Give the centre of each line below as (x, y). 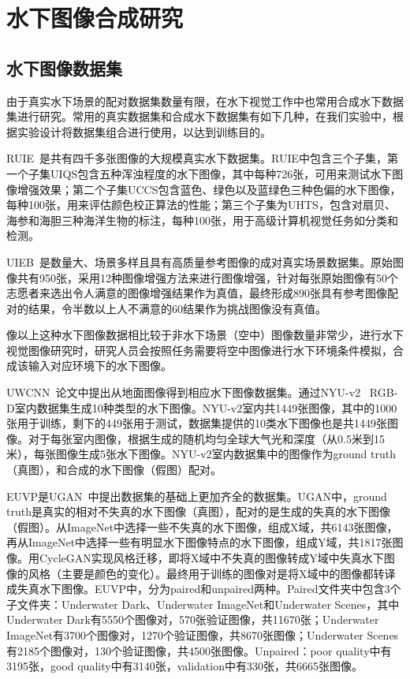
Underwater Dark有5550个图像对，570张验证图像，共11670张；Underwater (193, 619)
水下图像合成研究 (95, 18)
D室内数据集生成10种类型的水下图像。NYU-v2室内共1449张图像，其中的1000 (202, 407)
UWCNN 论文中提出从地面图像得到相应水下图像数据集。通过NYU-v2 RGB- (202, 392)
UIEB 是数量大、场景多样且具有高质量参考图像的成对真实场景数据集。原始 (199, 261)
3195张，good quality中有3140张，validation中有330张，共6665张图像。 (184, 666)
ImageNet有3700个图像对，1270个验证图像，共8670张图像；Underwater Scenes (203, 634)
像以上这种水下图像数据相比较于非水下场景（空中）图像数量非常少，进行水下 (205, 335)
